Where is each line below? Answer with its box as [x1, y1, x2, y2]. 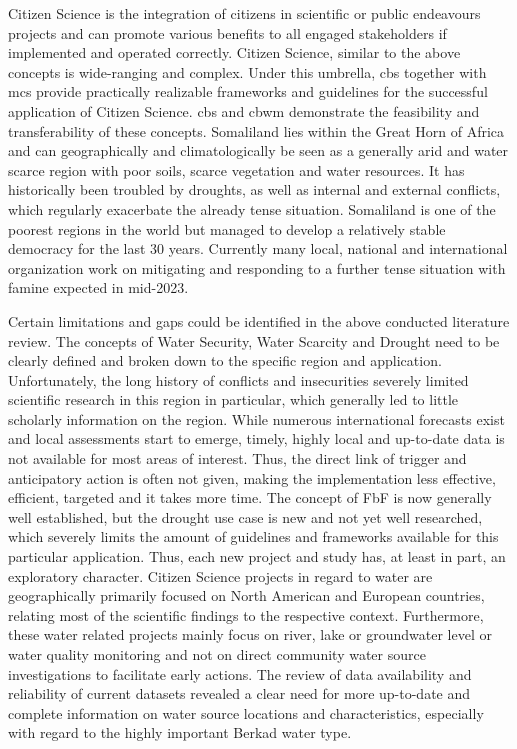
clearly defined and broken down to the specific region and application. [8, 350, 442, 371]
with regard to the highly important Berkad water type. [8, 722, 352, 743]
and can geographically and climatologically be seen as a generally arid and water [8, 140, 509, 161]
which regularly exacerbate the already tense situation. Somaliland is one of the [8, 198, 496, 219]
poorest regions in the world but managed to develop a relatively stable [8, 218, 446, 239]
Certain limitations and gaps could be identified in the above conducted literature [8, 310, 510, 331]
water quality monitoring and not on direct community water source [8, 644, 426, 664]
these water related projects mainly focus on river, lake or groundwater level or [8, 624, 492, 645]
